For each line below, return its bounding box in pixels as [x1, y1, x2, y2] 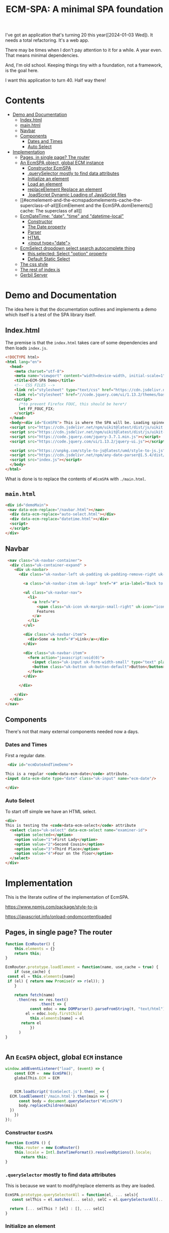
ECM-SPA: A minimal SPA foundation [6, 4, 163, 15]
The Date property [27, 224, 66, 230]
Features [37, 609, 55, 614]
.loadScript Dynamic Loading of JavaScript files [27, 192, 127, 198]
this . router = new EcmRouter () [14, 1145, 80, 1150]
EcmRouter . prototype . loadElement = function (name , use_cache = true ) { [5, 965, 158, 970]
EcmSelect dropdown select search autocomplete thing [20, 245, 135, 251]
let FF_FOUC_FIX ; [18, 406, 55, 411]
